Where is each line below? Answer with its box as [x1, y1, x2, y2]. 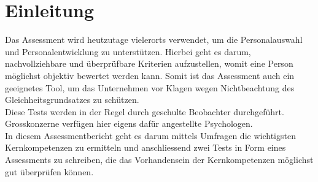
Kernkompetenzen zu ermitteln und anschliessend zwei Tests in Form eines [5, 141, 286, 154]
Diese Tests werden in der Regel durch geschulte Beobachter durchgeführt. [5, 105, 284, 118]
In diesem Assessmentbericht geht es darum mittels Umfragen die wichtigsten [5, 129, 296, 142]
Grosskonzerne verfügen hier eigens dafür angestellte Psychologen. [5, 117, 253, 130]
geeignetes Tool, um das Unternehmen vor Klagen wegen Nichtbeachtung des [5, 81, 295, 94]
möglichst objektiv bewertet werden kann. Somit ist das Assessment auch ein [5, 69, 295, 82]
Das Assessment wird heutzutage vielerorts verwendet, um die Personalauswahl [5, 33, 303, 46]
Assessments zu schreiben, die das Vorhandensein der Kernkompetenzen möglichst [5, 153, 314, 166]
